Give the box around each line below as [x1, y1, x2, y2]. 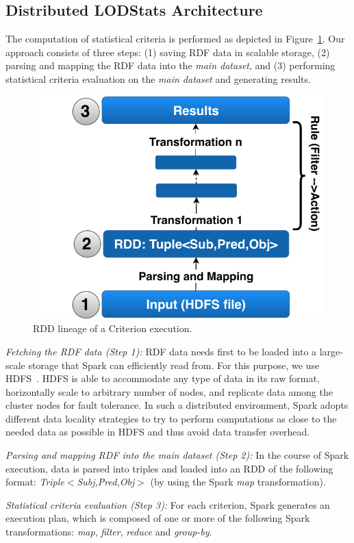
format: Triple [5, 475, 64, 489]
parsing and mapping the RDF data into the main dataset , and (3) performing [5, 58, 336, 73]
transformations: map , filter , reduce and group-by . [5, 525, 212, 539]
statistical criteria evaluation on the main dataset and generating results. [5, 71, 311, 86]
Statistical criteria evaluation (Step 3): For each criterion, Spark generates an [5, 497, 330, 512]
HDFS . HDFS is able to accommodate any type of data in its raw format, [5, 371, 320, 386]
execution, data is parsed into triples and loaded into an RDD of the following [5, 461, 333, 475]
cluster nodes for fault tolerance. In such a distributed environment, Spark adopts [5, 398, 349, 412]
